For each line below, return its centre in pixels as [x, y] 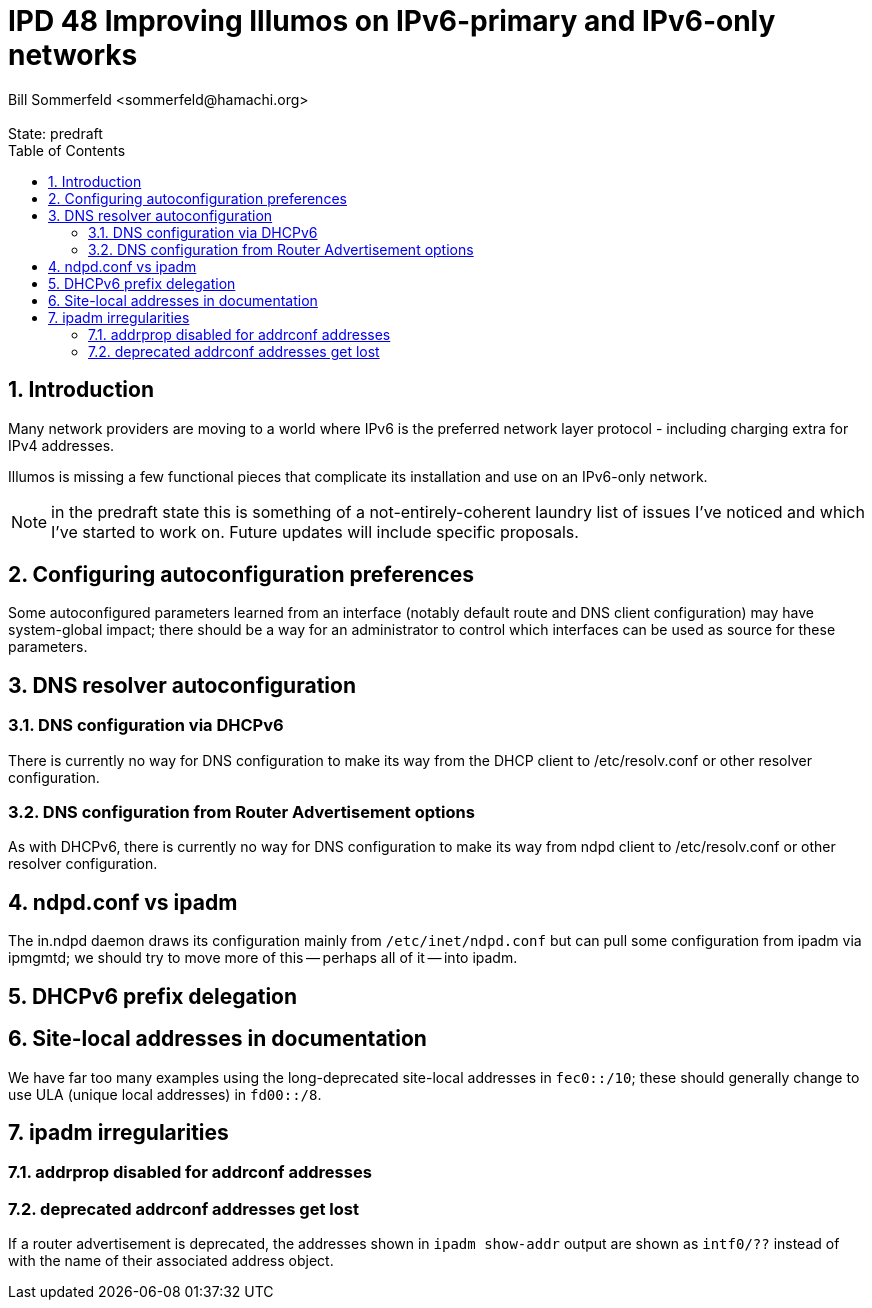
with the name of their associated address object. [171, 1261]
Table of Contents [67, 150]
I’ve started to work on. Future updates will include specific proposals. [315, 531]
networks [73, 55]
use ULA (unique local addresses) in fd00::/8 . [165, 1094]
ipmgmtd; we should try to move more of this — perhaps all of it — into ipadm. [263, 958]
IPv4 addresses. [61, 445]
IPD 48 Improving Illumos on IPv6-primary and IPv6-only [392, 21]
